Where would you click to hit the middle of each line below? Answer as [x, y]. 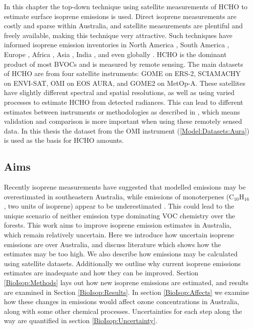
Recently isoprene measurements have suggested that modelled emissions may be [125, 187]
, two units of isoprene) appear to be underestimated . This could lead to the [119, 206]
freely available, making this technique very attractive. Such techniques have [118, 35]
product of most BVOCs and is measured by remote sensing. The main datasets [124, 64]
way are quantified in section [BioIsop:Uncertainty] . [81, 320]
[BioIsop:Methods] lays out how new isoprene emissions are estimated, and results [126, 282]
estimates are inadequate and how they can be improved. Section [101, 273]
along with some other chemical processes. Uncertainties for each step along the [123, 311]
